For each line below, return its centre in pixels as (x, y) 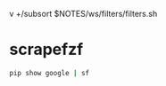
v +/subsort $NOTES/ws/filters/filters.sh (83, 14)
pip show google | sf (50, 73)
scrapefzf (46, 50)
